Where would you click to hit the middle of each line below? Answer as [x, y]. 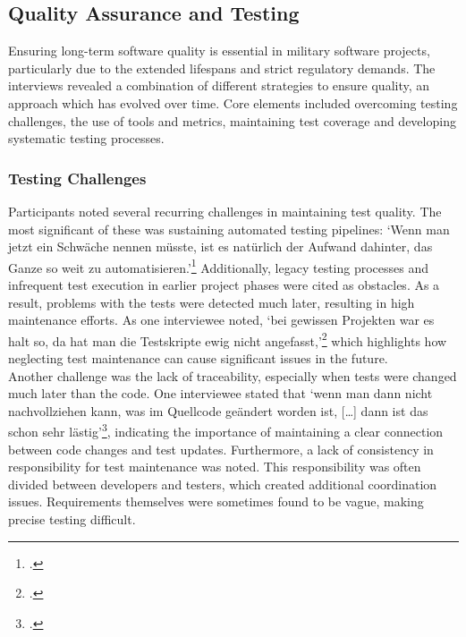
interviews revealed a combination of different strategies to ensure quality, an [219, 85]
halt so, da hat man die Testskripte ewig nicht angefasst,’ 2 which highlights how [228, 339]
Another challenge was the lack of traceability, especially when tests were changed [233, 375]
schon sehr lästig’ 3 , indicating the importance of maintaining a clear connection [226, 430]
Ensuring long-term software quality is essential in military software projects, [219, 51]
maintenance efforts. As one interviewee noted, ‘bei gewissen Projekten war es [221, 320]
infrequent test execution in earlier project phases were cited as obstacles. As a [224, 285]
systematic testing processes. [86, 138]
